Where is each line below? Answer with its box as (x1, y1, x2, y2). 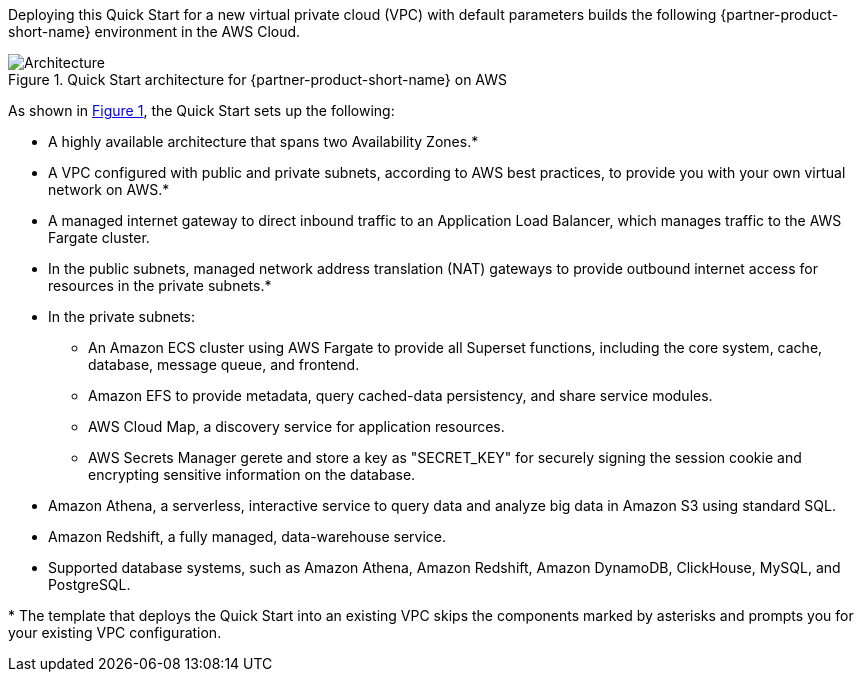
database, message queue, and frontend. (88, 356, 360, 373)
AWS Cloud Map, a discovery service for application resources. (88, 418, 505, 435)
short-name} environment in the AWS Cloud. (8, 23, 301, 40)
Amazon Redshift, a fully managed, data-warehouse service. (48, 528, 447, 545)
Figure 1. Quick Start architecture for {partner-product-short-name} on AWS (8, 71, 508, 88)
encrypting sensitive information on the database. (88, 466, 416, 483)
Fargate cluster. (48, 229, 150, 246)
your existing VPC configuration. (8, 624, 222, 641)
